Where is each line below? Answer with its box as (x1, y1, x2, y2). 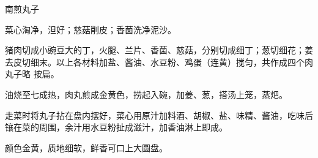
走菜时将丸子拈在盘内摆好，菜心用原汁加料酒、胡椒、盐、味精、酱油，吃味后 (5, 108, 313, 121)
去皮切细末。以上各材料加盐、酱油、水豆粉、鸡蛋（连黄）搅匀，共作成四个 (5, 55, 305, 68)
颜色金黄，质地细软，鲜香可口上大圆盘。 (5, 141, 168, 154)
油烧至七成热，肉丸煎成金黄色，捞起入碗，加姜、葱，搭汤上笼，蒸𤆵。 (5, 88, 287, 100)
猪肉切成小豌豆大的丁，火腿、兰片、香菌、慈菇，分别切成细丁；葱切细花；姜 (5, 43, 313, 56)
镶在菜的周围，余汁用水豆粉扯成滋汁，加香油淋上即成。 (5, 121, 227, 134)
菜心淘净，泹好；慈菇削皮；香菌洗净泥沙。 (5, 23, 176, 36)
